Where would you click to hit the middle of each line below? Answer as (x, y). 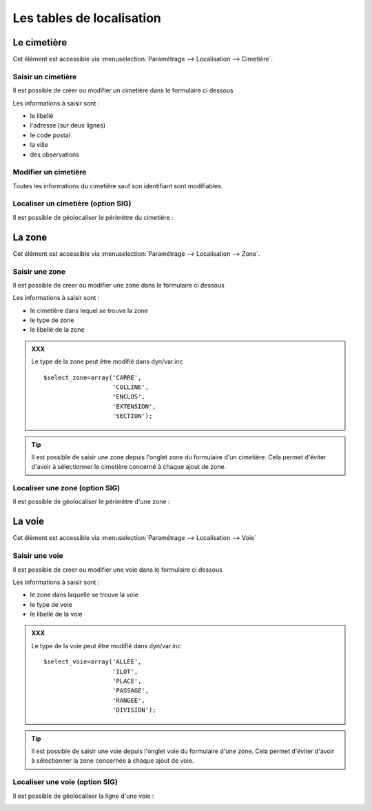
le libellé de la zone (58, 330)
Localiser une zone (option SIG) (66, 488)
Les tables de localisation (87, 18)
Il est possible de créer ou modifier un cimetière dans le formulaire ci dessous (123, 90)
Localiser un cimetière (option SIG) (72, 203)
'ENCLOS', (129, 397)
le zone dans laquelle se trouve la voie (84, 595)
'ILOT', (125, 671)
